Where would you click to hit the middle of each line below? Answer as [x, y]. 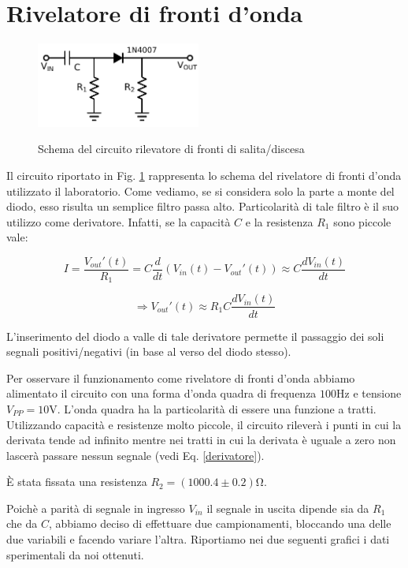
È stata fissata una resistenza [77, 482]
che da [22, 523]
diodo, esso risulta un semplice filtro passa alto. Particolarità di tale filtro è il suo [202, 206]
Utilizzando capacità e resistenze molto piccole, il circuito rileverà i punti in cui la [204, 424]
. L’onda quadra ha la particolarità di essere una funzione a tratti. [217, 408]
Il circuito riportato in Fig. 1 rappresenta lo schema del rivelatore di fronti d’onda [204, 175]
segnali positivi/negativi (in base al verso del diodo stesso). [149, 351]
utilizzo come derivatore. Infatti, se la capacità [119, 221]
